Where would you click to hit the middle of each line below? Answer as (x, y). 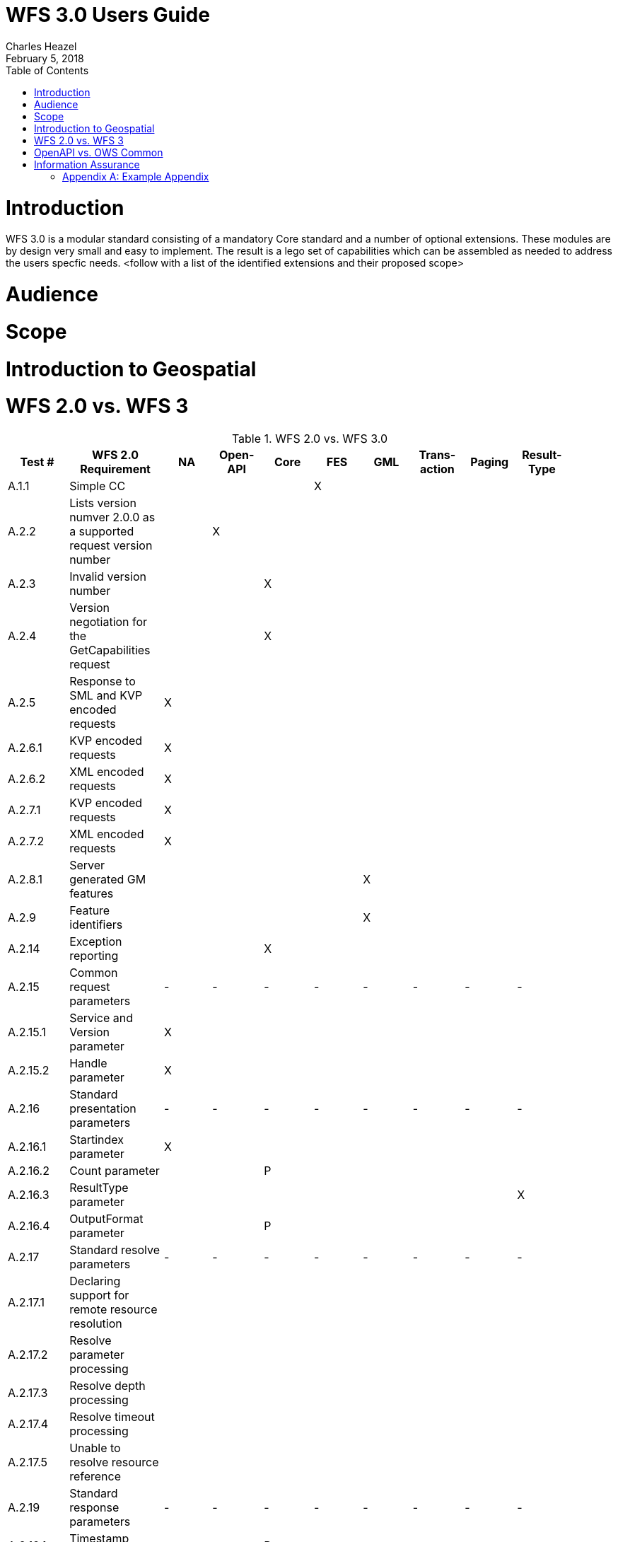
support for (99, 1295)
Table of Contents (47, 70)
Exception (96, 941)
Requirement (115, 469)
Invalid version (108, 576)
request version (111, 545)
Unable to (95, 1448)
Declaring (95, 1281)
